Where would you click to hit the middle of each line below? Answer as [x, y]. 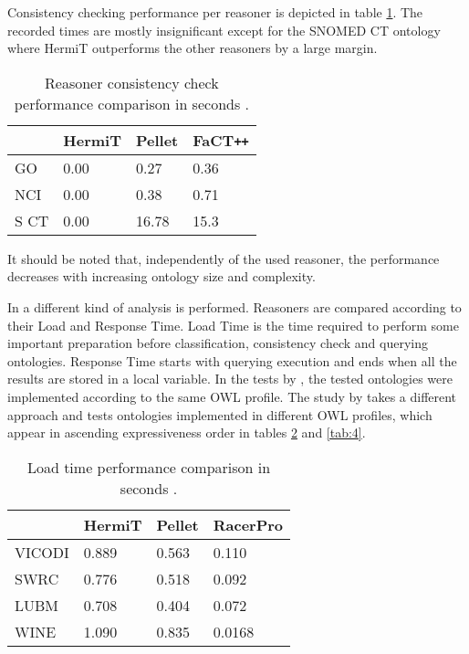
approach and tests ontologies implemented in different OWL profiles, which [220, 414]
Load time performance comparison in [149, 467]
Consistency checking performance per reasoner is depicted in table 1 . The [215, 12]
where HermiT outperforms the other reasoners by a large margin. [193, 48]
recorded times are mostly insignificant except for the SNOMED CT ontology [224, 30]
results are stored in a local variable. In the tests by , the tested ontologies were [230, 379]
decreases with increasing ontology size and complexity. [162, 276]
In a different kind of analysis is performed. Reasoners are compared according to [234, 306]
